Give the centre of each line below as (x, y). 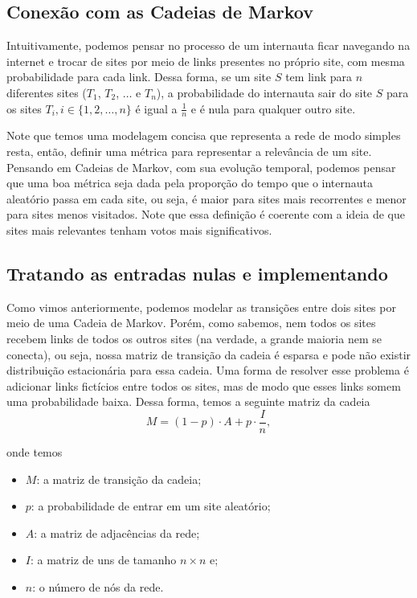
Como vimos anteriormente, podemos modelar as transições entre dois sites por (201, 307)
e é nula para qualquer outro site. (273, 108)
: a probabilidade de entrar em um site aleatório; (151, 506)
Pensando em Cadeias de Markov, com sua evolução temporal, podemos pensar (201, 167)
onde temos (35, 451)
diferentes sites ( (47, 92)
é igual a (156, 108)
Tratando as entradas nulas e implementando (197, 273)
